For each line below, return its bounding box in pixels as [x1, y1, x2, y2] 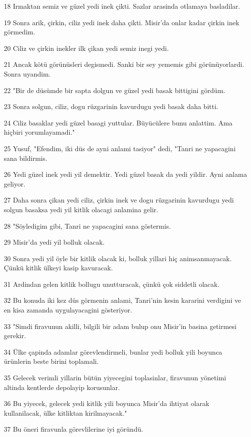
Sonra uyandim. [4, 68, 51, 78]
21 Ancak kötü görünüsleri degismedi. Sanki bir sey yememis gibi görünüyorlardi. [4, 59, 244, 69]
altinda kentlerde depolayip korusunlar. [4, 382, 120, 392]
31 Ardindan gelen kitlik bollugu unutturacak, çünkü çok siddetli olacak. [4, 279, 220, 289]
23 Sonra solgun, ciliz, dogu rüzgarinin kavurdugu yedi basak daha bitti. [4, 101, 218, 111]
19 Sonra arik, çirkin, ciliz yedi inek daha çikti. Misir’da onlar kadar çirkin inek [4, 17, 239, 27]
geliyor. [4, 178, 26, 188]
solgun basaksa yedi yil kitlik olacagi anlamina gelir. [4, 204, 159, 214]
